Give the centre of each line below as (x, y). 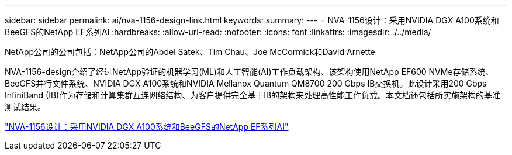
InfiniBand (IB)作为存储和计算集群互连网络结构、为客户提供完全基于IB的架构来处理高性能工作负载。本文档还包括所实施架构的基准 (253, 95)
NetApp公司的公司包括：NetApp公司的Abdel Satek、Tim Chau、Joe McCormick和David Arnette (190, 52)
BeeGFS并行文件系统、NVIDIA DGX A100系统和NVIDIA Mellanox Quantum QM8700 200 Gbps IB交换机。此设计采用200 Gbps (246, 83)
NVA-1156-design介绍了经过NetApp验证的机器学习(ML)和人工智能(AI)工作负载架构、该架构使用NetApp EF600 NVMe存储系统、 (249, 72)
